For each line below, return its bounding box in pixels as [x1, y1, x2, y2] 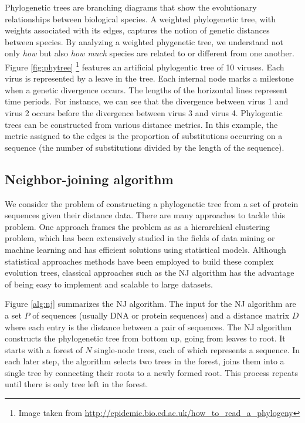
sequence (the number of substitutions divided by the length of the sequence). [5, 141, 284, 153]
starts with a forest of [5, 343, 83, 356]
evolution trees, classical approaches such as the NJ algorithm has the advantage [5, 266, 294, 279]
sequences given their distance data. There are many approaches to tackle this [5, 209, 286, 221]
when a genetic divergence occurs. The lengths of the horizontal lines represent [5, 83, 287, 96]
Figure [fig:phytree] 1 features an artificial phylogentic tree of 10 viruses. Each [5, 59, 284, 73]
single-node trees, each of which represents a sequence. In [94, 343, 300, 356]
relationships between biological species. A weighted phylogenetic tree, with [5, 12, 276, 25]
